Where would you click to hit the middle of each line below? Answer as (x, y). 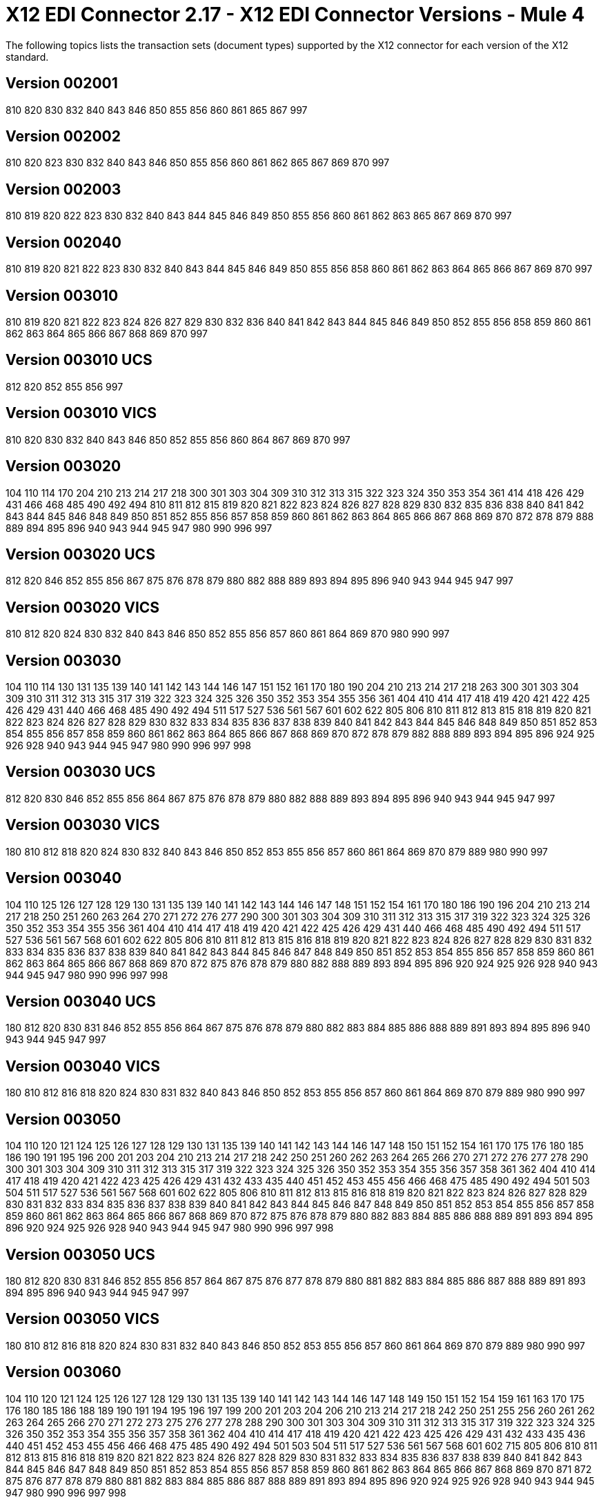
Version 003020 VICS (83, 607)
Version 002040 (63, 242)
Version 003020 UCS (80, 554)
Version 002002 (63, 137)
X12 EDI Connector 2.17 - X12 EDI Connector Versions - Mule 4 (295, 14)
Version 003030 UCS (81, 772)
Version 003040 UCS (81, 1001)
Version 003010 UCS (79, 360)
